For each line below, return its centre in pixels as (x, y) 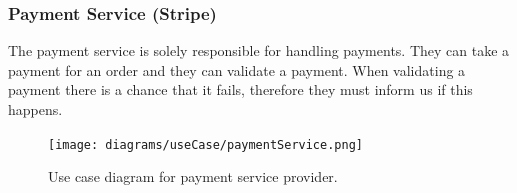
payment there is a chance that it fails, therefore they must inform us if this (240, 89)
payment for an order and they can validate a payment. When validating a (237, 69)
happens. (35, 109)
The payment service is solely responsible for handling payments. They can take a (259, 50)
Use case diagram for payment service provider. (193, 176)
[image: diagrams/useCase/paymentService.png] (205, 144)
